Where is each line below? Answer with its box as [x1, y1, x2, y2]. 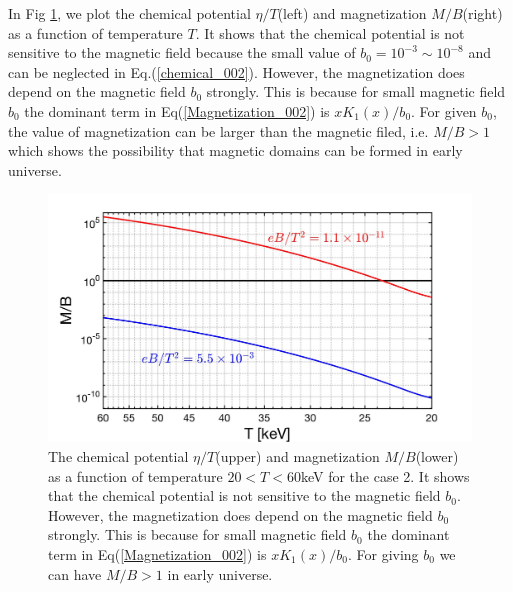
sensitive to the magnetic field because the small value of [8, 42, 356, 63]
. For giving [347, 543, 419, 564]
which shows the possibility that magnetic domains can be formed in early [8, 140, 463, 161]
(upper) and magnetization [215, 445, 380, 466]
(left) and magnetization [277, 3, 427, 23]
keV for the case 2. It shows [300, 465, 470, 486]
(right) [462, 3, 503, 23]
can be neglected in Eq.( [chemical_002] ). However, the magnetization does [8, 61, 465, 82]
